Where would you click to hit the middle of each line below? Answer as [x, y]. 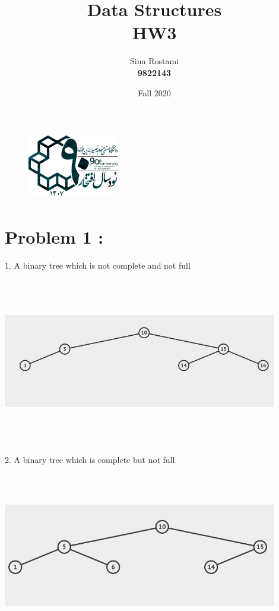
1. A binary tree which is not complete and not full [98, 265]
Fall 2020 [154, 92]
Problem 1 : [54, 237]
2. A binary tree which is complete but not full [90, 459]
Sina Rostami [154, 61]
